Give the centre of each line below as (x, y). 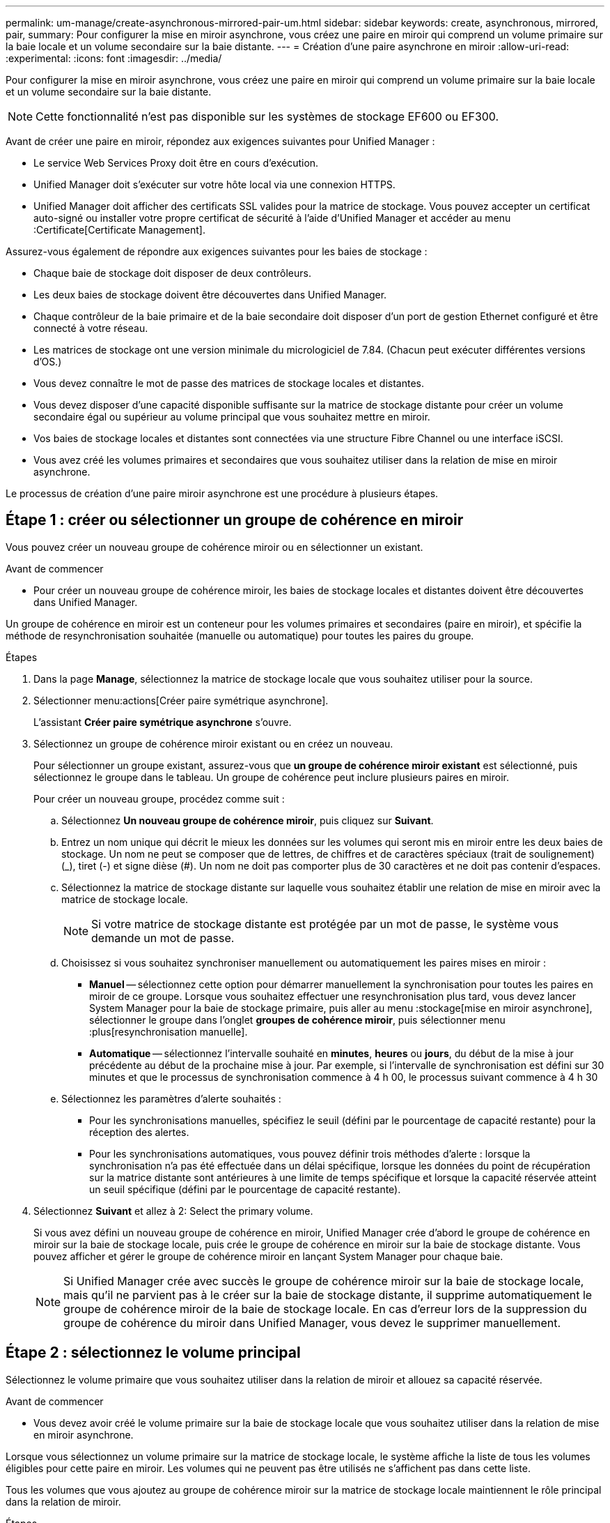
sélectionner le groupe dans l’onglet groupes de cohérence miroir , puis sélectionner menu (297, 1020)
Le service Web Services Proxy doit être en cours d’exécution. (176, 163)
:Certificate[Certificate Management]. (119, 230)
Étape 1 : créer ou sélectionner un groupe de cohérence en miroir (235, 520)
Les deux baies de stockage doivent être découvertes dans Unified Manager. (210, 295)
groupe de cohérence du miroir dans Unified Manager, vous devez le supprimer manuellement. (312, 1323)
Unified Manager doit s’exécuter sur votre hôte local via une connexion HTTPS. (214, 184)
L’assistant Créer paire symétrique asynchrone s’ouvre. (163, 722)
